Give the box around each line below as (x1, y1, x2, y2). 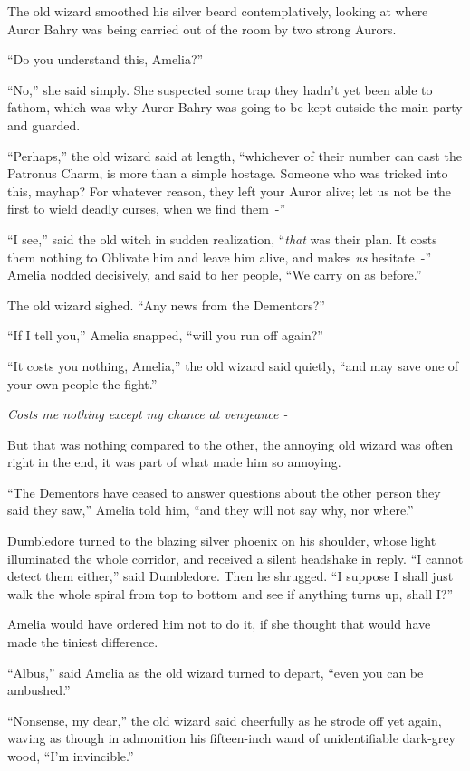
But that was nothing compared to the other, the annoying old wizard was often (7, 434, 454, 453)
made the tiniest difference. (7, 633, 158, 652)
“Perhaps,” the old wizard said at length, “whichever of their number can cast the (7, 146, 462, 165)
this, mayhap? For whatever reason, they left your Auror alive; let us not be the (7, 181, 451, 200)
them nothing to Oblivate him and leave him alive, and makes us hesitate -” (7, 247, 431, 266)
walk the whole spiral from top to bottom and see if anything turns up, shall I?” (7, 584, 454, 603)
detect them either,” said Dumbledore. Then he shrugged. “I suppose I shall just (7, 566, 454, 585)
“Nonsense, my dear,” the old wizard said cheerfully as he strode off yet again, (7, 710, 442, 729)
